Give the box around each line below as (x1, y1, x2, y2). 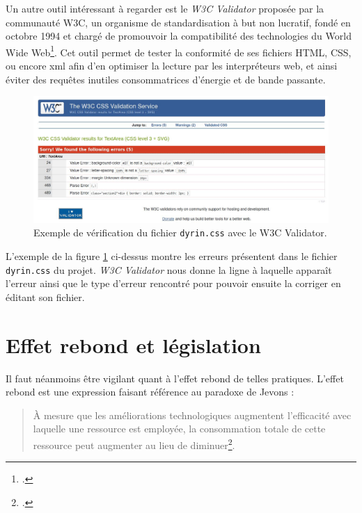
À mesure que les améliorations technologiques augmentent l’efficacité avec (33, 407, 352, 422)
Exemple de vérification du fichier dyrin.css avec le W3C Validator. (33, 225, 327, 240)
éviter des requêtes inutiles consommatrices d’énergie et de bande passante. (6, 72, 326, 86)
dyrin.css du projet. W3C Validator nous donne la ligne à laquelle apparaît (6, 262, 332, 277)
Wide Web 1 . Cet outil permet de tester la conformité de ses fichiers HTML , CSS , (6, 42, 352, 59)
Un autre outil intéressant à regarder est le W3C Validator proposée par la (6, 1, 324, 15)
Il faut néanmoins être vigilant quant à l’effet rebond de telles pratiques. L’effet (6, 370, 344, 385)
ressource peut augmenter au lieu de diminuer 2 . (33, 436, 235, 452)
